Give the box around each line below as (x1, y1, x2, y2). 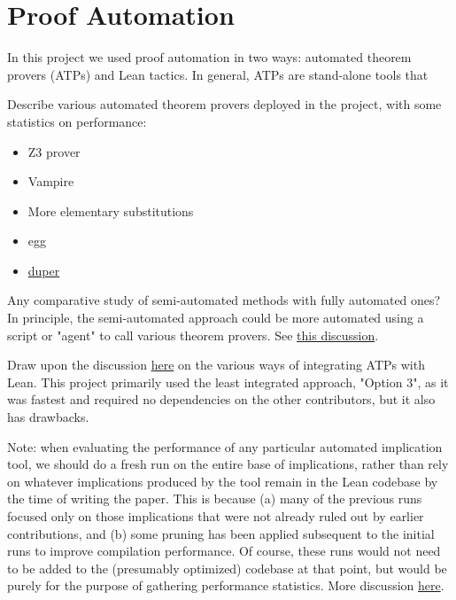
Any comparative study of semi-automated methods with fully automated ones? (7, 291, 441, 309)
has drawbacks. (7, 408, 89, 426)
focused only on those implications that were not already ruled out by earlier (7, 507, 424, 525)
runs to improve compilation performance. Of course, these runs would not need (7, 542, 441, 560)
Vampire (27, 172, 74, 191)
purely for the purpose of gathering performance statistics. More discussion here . (7, 576, 444, 595)
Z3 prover (27, 142, 81, 160)
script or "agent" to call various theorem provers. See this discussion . (7, 325, 379, 344)
